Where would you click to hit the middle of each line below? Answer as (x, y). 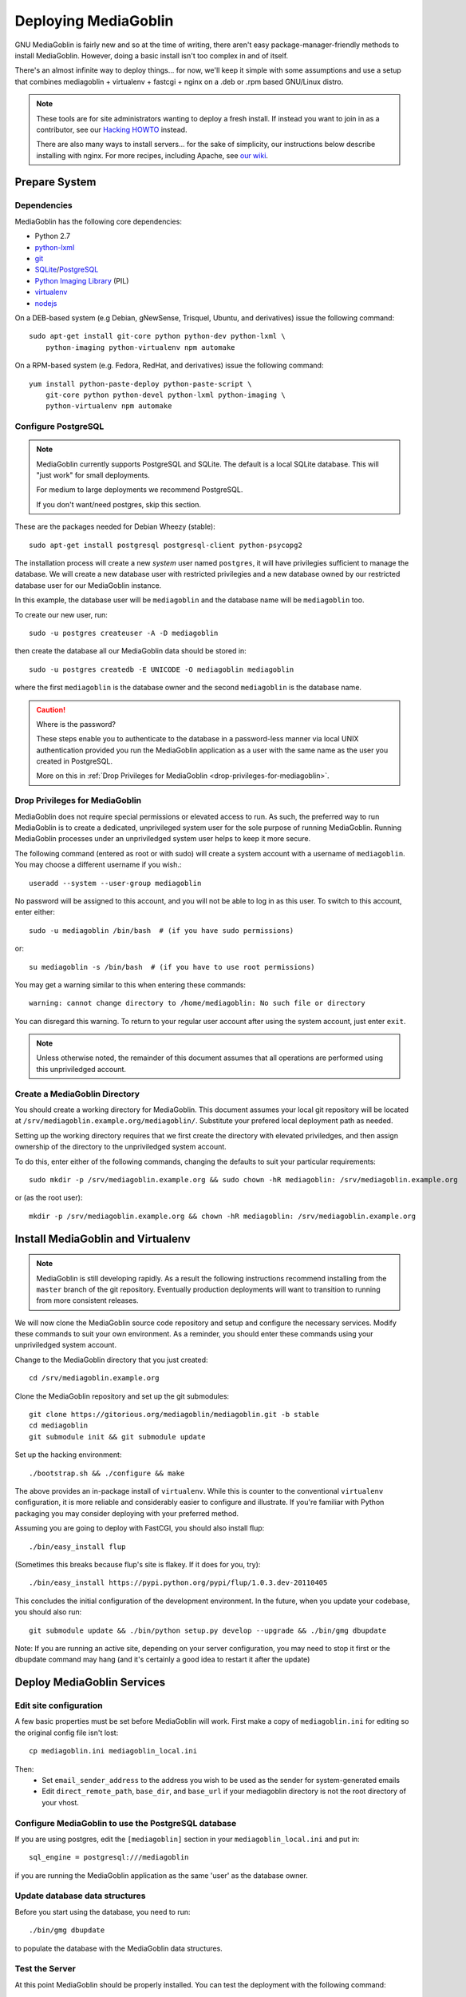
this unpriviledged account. (81, 1069)
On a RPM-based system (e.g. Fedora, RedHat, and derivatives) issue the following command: (169, 365)
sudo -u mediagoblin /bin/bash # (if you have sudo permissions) (162, 930)
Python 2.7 (53, 236)
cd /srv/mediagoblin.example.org (94, 1378)
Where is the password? (76, 724)
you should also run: (48, 1612)
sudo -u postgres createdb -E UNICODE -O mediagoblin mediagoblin (162, 669)
